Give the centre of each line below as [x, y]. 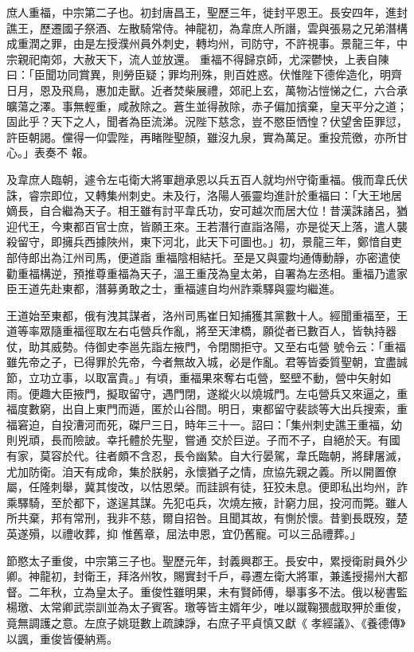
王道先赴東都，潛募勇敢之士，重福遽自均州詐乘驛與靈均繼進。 [179, 289]
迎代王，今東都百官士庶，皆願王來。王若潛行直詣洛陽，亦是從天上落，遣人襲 [207, 226]
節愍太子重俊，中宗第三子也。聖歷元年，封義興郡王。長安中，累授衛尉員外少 [207, 560]
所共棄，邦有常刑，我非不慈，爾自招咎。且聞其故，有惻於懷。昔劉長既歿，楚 [207, 518]
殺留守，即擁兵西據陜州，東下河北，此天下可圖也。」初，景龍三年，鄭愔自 [199, 242]
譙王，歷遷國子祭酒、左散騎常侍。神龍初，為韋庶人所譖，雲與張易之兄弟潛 [201, 27]
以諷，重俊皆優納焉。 [62, 638]
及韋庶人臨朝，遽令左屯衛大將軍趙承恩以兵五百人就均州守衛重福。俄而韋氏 [201, 179]
